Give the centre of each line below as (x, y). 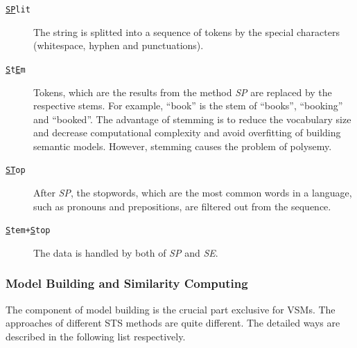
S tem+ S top (28, 231)
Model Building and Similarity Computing (127, 283)
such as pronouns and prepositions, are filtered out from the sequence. (182, 206)
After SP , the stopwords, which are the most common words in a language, (193, 193)
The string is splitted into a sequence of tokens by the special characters (186, 31)
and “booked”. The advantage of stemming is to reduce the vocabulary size (192, 119)
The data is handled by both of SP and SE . (126, 252)
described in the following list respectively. (96, 336)
